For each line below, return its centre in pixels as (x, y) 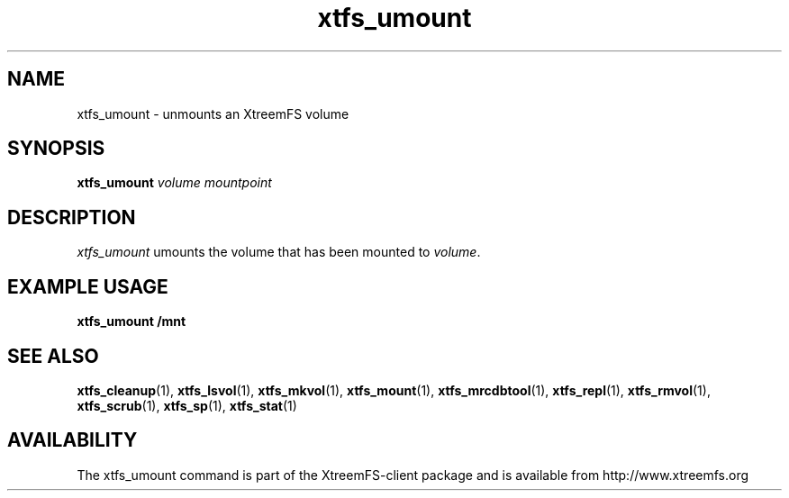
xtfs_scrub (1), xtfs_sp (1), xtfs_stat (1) (187, 405)
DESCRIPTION (72, 217)
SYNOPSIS (56, 149)
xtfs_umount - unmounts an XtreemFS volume (213, 113)
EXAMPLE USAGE (88, 286)
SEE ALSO (53, 356)
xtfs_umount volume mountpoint (174, 183)
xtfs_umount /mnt (131, 321)
